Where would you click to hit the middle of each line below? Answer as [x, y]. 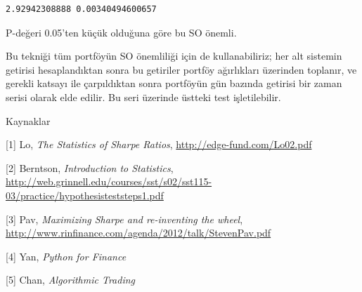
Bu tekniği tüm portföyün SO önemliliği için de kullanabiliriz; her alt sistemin [174, 56]
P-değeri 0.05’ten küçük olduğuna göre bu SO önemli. [121, 32]
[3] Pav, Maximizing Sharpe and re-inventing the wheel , [124, 219]
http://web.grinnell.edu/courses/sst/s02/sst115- [109, 181]
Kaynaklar [28, 120]
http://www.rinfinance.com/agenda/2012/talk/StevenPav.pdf [138, 233]
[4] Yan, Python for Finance [66, 256]
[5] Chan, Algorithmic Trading [70, 280]
